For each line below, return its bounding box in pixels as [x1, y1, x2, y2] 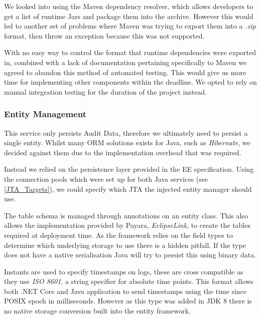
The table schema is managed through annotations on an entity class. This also [4, 210, 248, 220]
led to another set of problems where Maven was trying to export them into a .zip [4, 21, 256, 31]
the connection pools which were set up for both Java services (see [4, 173, 208, 184]
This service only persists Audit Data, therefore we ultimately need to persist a [4, 127, 248, 138]
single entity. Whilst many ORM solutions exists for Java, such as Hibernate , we [4, 137, 250, 148]
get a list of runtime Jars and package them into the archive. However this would [4, 11, 253, 21]
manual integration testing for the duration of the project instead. [4, 86, 207, 97]
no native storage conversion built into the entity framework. [4, 305, 191, 316]
